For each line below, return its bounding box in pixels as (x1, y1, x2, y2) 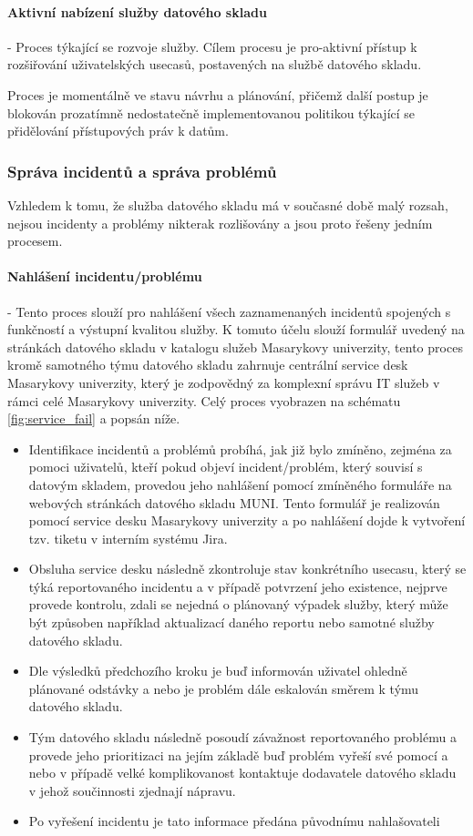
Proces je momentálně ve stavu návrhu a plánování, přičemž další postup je (7, 85, 428, 104)
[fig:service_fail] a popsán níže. (7, 409, 180, 428)
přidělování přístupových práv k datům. (7, 121, 229, 140)
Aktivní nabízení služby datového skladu (7, 2, 267, 21)
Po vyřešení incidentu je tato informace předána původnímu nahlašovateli (28, 811, 440, 831)
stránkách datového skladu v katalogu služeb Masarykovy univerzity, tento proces (7, 337, 463, 356)
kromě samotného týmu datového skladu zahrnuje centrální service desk (7, 355, 408, 374)
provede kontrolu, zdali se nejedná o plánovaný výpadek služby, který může (28, 595, 448, 614)
